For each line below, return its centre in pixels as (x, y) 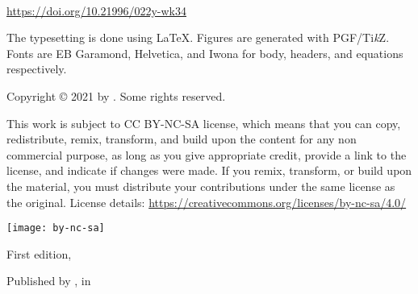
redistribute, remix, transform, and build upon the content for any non (182, 139)
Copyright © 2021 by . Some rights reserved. (116, 95)
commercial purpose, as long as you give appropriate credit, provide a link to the (207, 154)
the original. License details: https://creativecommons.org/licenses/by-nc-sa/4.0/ (207, 202)
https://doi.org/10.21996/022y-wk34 (96, 10)
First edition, (39, 253)
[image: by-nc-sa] (56, 228)
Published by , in (49, 281)
